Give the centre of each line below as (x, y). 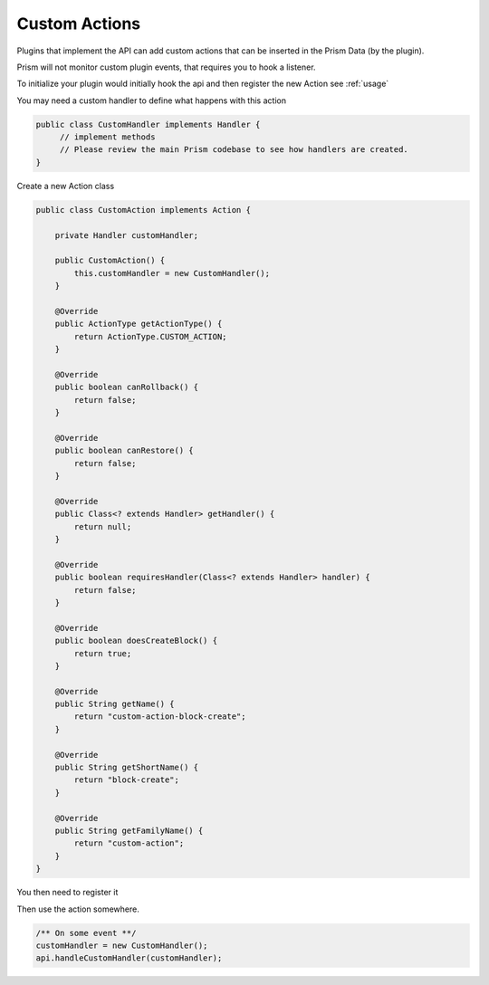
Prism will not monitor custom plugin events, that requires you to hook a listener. (166, 67)
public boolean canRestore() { (124, 451)
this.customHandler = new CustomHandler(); (172, 273)
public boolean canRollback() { (127, 387)
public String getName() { (115, 704)
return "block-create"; (127, 780)
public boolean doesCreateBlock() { (136, 641)
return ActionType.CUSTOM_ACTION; (150, 336)
